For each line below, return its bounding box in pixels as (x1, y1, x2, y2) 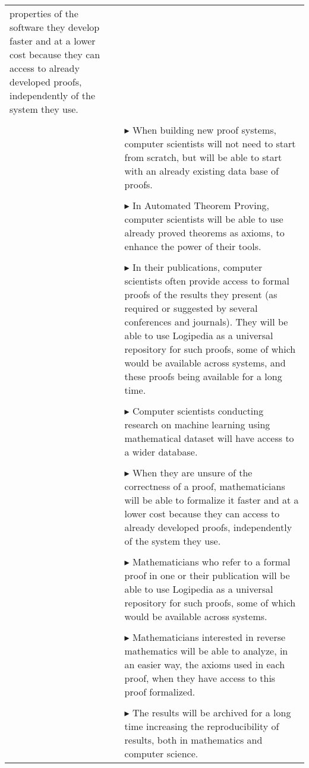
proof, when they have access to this (124, 671, 276, 685)
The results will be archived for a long (132, 706, 291, 719)
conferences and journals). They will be (124, 315, 288, 328)
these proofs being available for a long (124, 369, 282, 383)
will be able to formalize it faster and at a (124, 493, 299, 507)
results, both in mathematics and (124, 733, 263, 747)
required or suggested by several (124, 301, 258, 315)
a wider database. (124, 445, 198, 459)
